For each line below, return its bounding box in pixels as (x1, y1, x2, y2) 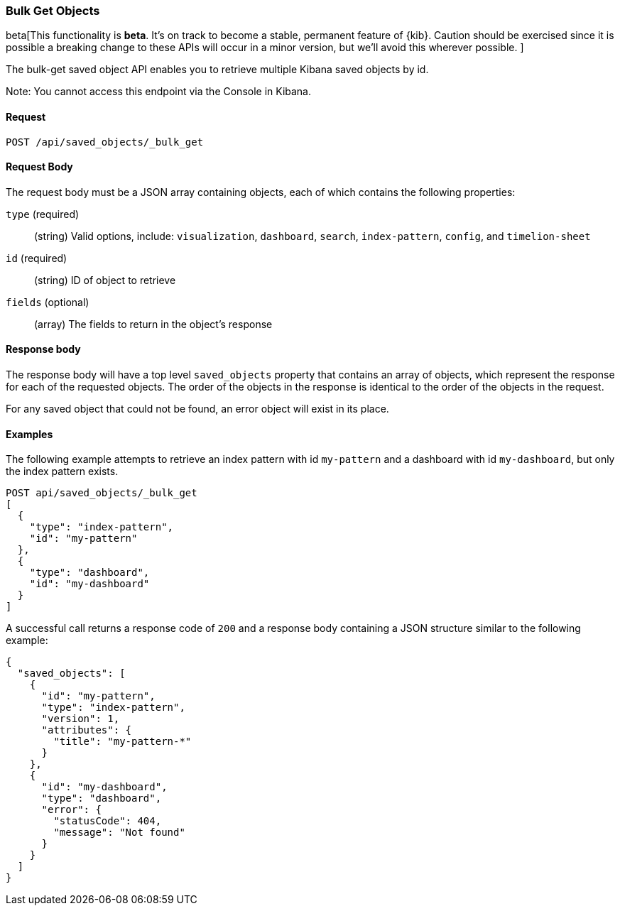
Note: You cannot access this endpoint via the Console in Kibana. (6, 85, 312, 98)
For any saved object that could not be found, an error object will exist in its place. (6, 403, 389, 415)
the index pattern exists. (6, 465, 119, 478)
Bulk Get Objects (6, 4, 100, 18)
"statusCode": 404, (53, 815, 162, 827)
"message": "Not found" (53, 827, 185, 839)
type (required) (6, 207, 80, 220)
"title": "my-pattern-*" (53, 736, 192, 748)
